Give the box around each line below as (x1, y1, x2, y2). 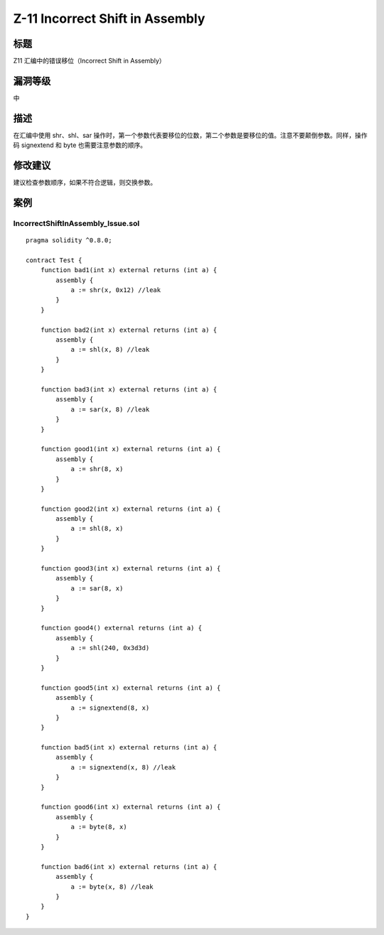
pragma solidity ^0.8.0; (26, 237, 112, 244)
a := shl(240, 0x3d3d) (70, 644, 150, 652)
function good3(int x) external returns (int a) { (40, 565, 221, 573)
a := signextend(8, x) (70, 703, 150, 712)
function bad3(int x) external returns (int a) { (40, 386, 217, 394)
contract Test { (26, 256, 82, 264)
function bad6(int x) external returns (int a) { (40, 863, 217, 870)
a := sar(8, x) (70, 584, 124, 593)
